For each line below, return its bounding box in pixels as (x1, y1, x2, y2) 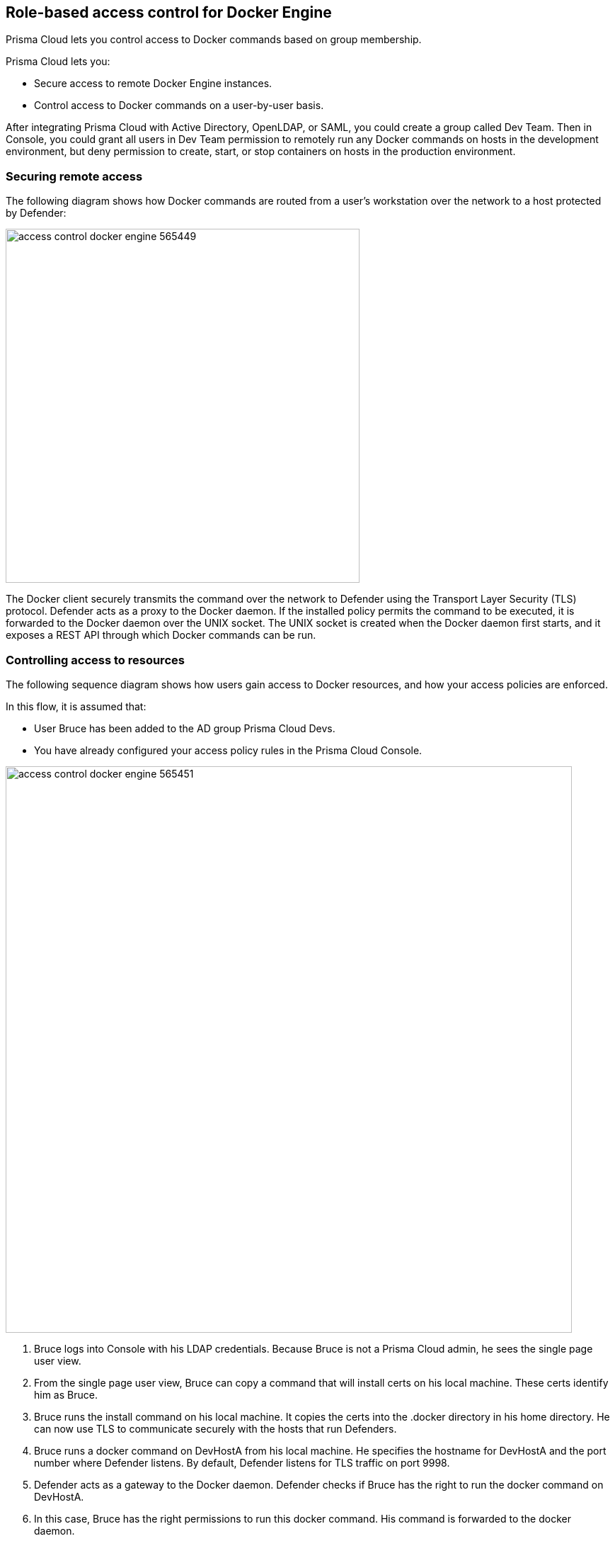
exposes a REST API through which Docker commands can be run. (6, 629, 316, 642)
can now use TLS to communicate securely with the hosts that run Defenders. (34, 1422, 397, 1435)
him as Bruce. (34, 1388, 98, 1401)
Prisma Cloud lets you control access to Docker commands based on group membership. (6, 33, 422, 46)
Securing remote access (6, 169, 143, 183)
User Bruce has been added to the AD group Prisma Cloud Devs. (34, 722, 335, 734)
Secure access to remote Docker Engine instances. (34, 77, 272, 90)
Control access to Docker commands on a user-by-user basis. (34, 99, 324, 112)
